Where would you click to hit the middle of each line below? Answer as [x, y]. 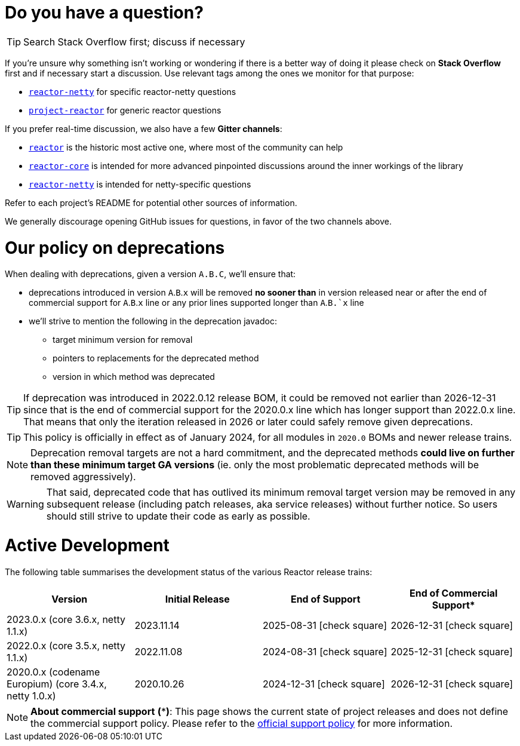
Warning [25, 504]
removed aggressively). [83, 477]
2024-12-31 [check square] [324, 684]
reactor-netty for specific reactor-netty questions [133, 91]
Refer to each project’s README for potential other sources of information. [151, 202]
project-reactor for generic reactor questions [125, 110]
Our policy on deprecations [115, 248]
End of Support [325, 599]
